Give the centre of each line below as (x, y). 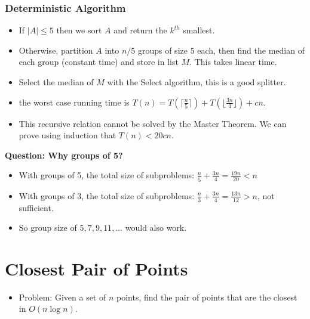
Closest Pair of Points (96, 268)
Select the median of (56, 82)
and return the (140, 30)
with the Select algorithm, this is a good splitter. (197, 82)
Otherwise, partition (56, 50)
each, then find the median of (251, 50)
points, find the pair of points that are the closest (207, 297)
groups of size (162, 50)
